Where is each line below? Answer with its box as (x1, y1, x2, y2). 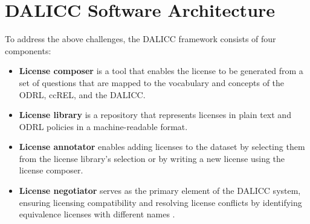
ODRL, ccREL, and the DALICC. (19, 88, 146, 101)
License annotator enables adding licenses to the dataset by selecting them (19, 140, 305, 153)
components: (5, 44, 51, 57)
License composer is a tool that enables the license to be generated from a (19, 64, 303, 77)
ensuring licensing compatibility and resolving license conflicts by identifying (19, 196, 302, 208)
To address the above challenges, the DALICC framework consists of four (5, 33, 276, 45)
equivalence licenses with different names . (19, 208, 175, 220)
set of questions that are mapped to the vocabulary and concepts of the (19, 76, 285, 89)
